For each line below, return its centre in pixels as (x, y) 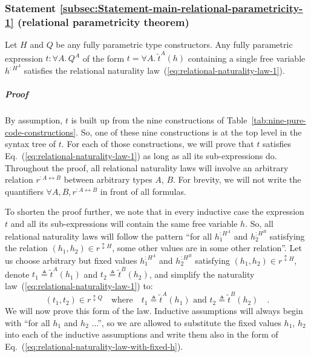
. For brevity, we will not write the (237, 179)
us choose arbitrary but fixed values (71, 260)
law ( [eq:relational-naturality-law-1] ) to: (79, 285)
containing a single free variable (247, 58)
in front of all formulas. (143, 191)
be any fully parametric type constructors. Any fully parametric (174, 44)
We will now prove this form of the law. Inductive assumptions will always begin (154, 311)
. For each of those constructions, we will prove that (158, 144)
